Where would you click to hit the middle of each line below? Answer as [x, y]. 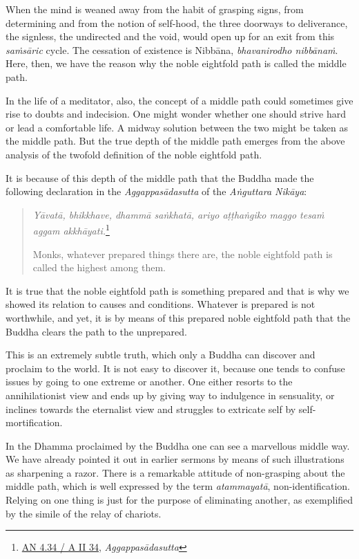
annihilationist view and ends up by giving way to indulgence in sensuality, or [170, 395]
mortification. [34, 422]
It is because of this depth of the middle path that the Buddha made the [160, 177]
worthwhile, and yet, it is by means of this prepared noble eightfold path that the [178, 317]
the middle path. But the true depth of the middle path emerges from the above [175, 141]
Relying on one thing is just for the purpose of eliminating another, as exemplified [179, 500]
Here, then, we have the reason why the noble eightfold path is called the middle [176, 63]
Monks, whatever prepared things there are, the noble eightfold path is [183, 254]
